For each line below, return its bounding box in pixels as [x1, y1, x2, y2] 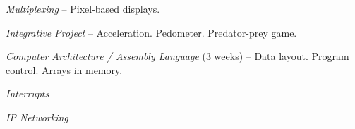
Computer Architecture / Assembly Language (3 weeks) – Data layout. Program [6, 49, 349, 63]
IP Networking [6, 109, 68, 124]
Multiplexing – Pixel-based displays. [6, 1, 160, 16]
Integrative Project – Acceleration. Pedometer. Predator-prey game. [6, 25, 297, 39]
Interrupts [6, 86, 49, 101]
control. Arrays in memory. [6, 62, 123, 77]
